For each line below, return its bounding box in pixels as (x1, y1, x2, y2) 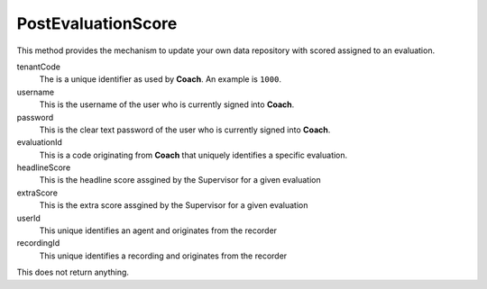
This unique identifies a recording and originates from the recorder (39, 250, 288, 261)
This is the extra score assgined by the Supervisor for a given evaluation (39, 200, 308, 211)
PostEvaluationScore (16, 14, 178, 33)
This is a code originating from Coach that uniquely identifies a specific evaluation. (39, 149, 348, 160)
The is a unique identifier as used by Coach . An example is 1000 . (39, 74, 281, 85)
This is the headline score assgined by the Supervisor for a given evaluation (39, 175, 321, 185)
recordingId (16, 238, 60, 248)
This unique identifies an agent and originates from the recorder (39, 225, 278, 236)
